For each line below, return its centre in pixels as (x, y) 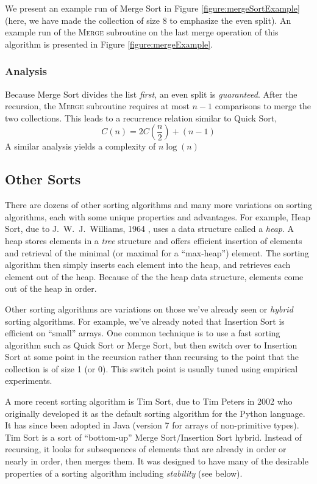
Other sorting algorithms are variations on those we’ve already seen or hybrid (149, 309)
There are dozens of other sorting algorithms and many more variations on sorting (158, 205)
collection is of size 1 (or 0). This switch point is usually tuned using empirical (151, 368)
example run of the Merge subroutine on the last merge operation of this (142, 32)
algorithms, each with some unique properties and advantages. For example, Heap (158, 216)
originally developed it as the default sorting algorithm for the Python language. (155, 413)
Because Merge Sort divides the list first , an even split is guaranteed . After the (151, 94)
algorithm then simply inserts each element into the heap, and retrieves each (148, 265)
